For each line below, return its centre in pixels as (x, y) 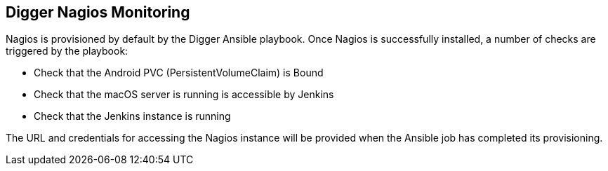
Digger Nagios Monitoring (98, 12)
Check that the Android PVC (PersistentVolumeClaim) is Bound (179, 73)
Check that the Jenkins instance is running (132, 116)
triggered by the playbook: (67, 51)
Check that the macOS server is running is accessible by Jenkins (184, 95)
